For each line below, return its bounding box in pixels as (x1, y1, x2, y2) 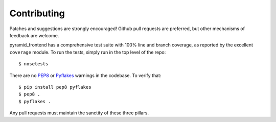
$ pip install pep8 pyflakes (18, 84, 91, 90)
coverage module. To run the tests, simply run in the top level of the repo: (9, 49, 166, 55)
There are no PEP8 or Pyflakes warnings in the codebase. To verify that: (9, 72, 162, 79)
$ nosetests (18, 61, 49, 67)
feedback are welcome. (9, 32, 59, 38)
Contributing (9, 8, 65, 19)
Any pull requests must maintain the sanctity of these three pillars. (9, 110, 149, 116)
